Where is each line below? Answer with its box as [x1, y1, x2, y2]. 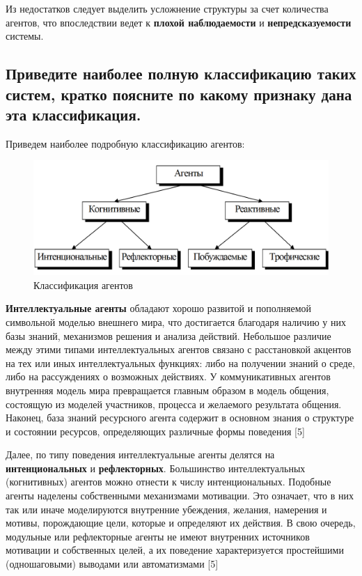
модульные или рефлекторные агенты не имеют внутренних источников [6, 529, 310, 543]
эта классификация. [6, 103, 141, 125]
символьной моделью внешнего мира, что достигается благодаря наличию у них [6, 314, 346, 329]
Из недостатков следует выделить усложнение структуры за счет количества [6, 1, 329, 15]
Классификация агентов [33, 277, 133, 292]
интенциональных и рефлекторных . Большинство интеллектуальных [6, 460, 306, 475]
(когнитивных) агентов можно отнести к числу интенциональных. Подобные [6, 474, 331, 489]
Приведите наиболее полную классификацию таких [6, 63, 356, 84]
